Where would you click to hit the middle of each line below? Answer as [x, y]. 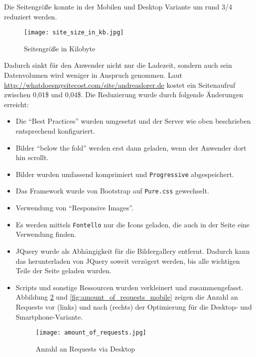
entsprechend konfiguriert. [55, 131]
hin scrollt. [32, 157]
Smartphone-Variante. [49, 316]
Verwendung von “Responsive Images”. [74, 208]
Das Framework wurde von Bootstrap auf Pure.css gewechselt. [112, 191]
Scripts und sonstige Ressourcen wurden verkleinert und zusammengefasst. [129, 287]
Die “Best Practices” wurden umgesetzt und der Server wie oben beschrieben [133, 121]
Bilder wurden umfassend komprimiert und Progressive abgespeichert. [125, 174]
